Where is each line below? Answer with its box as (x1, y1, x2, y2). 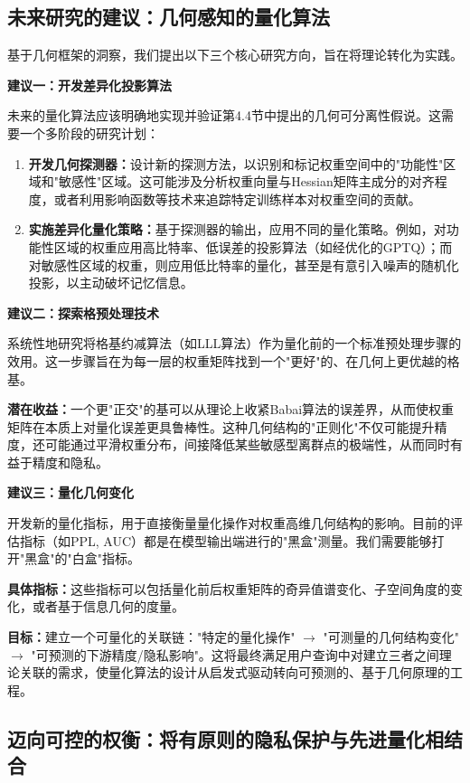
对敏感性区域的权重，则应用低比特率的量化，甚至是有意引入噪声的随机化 (28, 255, 459, 274)
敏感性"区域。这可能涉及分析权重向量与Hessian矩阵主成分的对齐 (59, 172, 435, 191)
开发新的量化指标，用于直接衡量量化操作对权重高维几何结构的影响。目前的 (7, 514, 450, 533)
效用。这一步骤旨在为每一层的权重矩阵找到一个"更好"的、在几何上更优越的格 (7, 351, 460, 370)
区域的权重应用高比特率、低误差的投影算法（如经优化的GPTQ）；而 (53, 237, 453, 256)
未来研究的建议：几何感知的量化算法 (7, 3, 330, 31)
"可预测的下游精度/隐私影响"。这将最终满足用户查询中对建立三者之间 (31, 645, 439, 664)
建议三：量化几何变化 (7, 483, 134, 502)
